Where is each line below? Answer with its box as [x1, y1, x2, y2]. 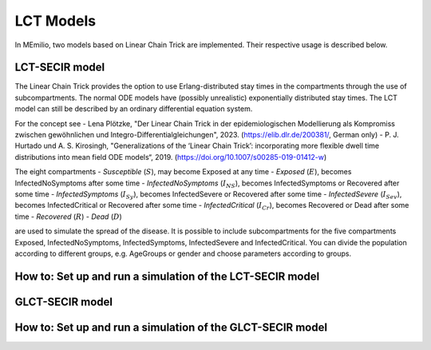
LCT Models [14, 12, 96, 30]
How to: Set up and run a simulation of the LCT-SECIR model [14, 269, 320, 283]
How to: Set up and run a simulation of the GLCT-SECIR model [14, 320, 327, 334]
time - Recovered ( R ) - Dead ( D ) [14, 212, 123, 221]
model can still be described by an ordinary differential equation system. [14, 104, 253, 113]
